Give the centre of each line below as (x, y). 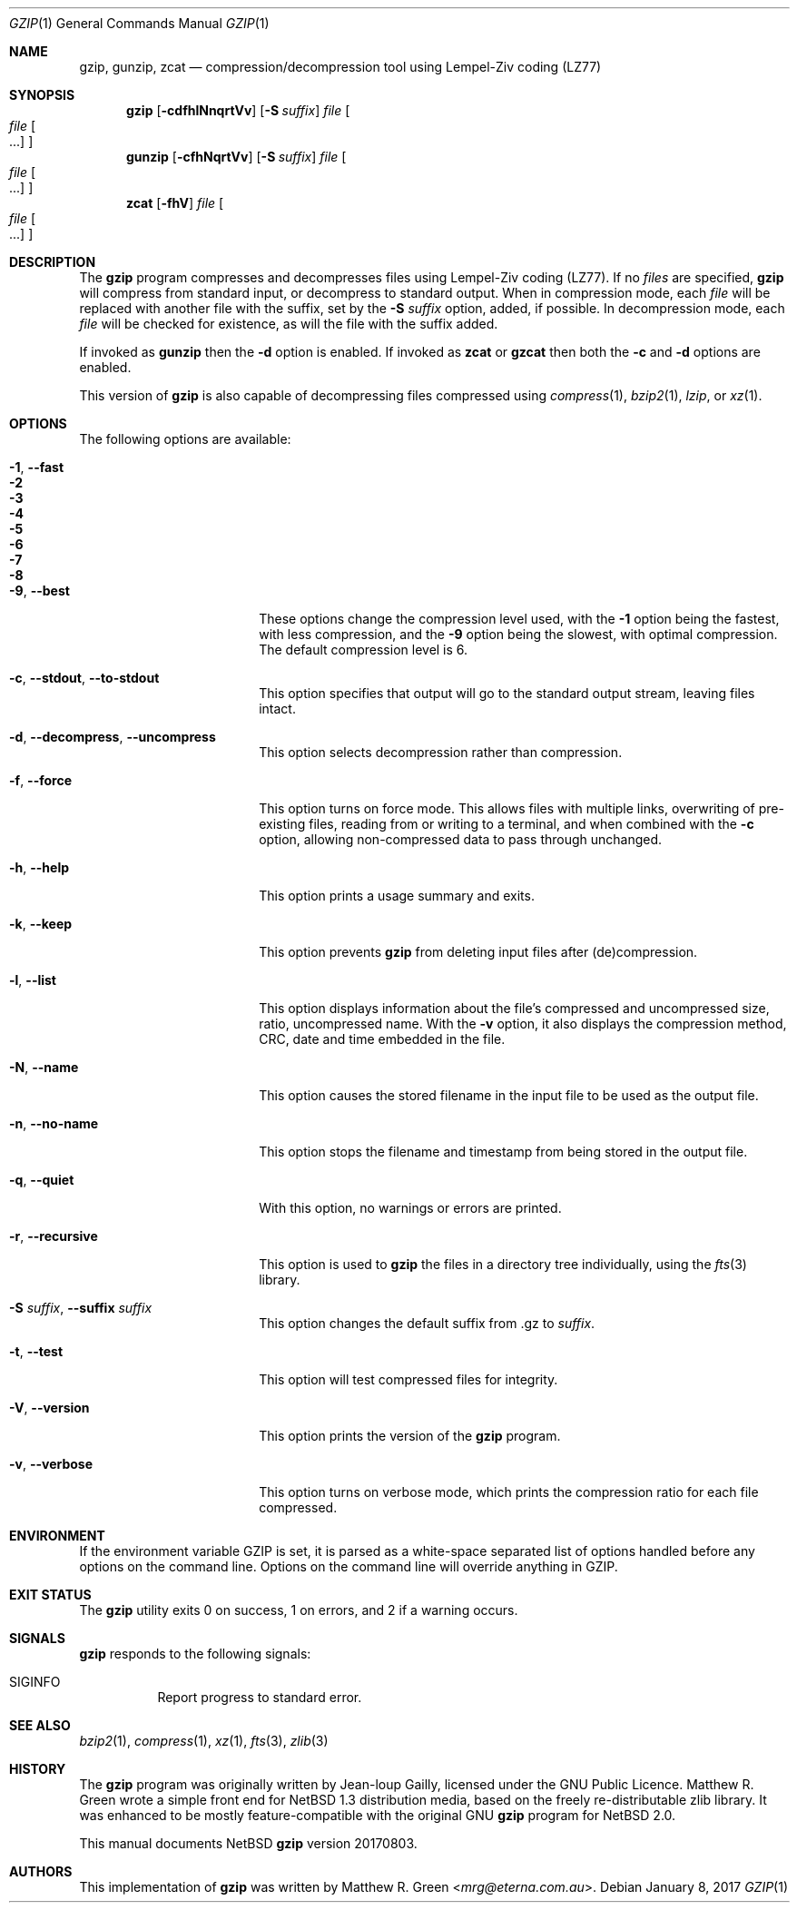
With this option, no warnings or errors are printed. (410, 1208)
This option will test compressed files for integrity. (408, 1379)
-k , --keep (41, 924)
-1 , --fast (37, 467)
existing (282, 824)
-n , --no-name (54, 1123)
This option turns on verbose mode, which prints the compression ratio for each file (509, 1492)
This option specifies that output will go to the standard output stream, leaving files (507, 693)
